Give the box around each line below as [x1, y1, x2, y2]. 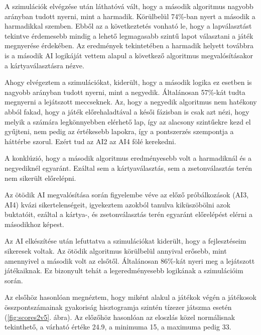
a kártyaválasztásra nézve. [5, 60, 84, 70]
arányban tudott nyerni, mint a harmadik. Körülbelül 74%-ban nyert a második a [5, 11, 255, 21]
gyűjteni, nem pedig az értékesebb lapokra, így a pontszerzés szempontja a [5, 126, 234, 137]
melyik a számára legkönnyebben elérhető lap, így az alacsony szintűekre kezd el [5, 116, 251, 127]
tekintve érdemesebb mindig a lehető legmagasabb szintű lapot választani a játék [5, 30, 253, 41]
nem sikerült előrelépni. [5, 172, 76, 183]
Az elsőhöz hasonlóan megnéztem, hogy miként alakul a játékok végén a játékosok [5, 292, 256, 302]
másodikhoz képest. [5, 218, 64, 229]
